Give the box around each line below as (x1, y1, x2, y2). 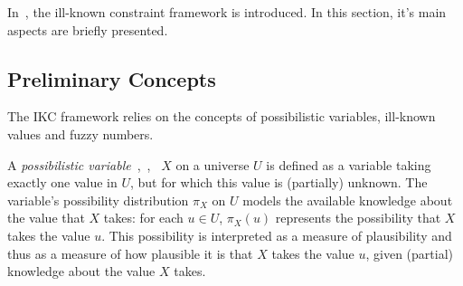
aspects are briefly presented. (7, 20, 168, 39)
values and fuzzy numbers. (7, 124, 154, 143)
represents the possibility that (275, 208, 441, 227)
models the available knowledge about (242, 190, 453, 209)
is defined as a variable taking (266, 155, 431, 174)
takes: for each (103, 208, 184, 227)
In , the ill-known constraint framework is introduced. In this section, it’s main (7, 3, 447, 21)
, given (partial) (365, 243, 454, 262)
